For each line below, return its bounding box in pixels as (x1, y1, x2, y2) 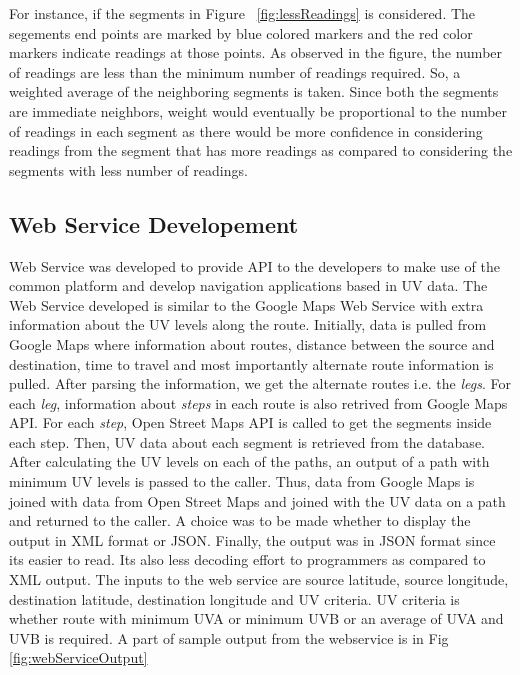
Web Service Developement (9, 208, 299, 239)
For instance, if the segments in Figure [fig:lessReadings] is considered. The (9, 3, 476, 23)
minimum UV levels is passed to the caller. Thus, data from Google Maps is (9, 471, 475, 492)
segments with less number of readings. (9, 159, 248, 180)
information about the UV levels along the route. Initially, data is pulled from (9, 314, 487, 335)
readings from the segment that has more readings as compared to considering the (9, 140, 513, 161)
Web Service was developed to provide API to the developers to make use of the (9, 255, 500, 276)
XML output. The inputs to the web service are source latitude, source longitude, (9, 569, 509, 590)
